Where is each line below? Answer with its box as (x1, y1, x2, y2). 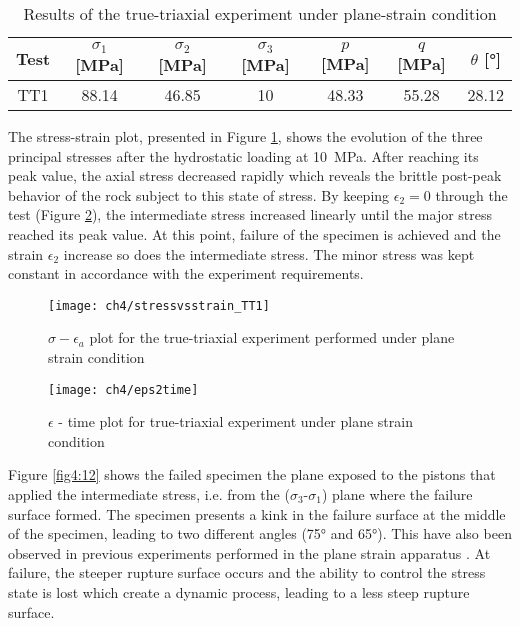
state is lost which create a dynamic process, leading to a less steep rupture (8, 581, 470, 602)
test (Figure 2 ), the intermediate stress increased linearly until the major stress (8, 204, 493, 225)
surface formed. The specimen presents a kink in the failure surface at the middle (8, 503, 506, 524)
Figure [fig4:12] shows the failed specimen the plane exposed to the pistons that (8, 464, 496, 485)
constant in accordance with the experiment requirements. (8, 263, 364, 284)
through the (435, 184, 508, 205)
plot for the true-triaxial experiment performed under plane (89, 327, 455, 348)
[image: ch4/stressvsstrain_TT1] (48, 298, 270, 313)
